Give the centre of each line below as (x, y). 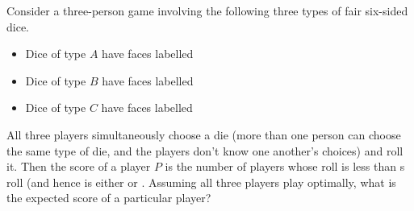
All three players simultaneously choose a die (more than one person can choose (204, 134)
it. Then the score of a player (79, 166)
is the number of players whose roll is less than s (285, 166)
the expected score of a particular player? (109, 198)
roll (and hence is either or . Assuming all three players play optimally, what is (201, 182)
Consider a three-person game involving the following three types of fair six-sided (207, 10)
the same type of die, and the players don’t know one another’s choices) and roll (205, 150)
